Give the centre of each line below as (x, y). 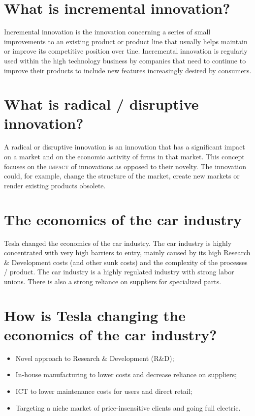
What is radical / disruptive (101, 104)
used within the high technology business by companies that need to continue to (125, 60)
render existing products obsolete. (55, 185)
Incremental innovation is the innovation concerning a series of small (107, 32)
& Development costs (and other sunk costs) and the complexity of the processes (126, 262)
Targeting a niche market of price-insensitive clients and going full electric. (128, 407)
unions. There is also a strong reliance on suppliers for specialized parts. (113, 281)
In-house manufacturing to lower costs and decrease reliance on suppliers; (126, 374)
